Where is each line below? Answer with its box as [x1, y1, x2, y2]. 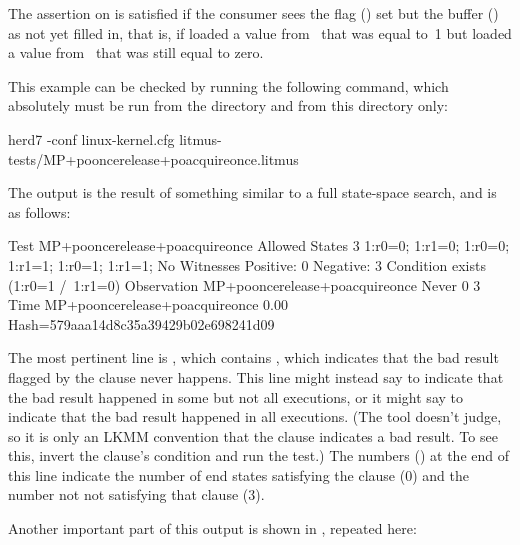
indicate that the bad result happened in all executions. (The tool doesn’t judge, [8, 406, 502, 427]
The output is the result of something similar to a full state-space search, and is [8, 182, 497, 203]
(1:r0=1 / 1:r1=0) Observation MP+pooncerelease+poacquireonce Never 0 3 [8, 274, 481, 295]
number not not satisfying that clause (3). [8, 484, 265, 505]
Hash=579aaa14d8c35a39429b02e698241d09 [8, 313, 275, 334]
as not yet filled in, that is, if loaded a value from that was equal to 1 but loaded [8, 22, 512, 43]
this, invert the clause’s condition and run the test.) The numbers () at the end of [8, 445, 510, 466]
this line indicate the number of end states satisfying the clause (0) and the [8, 464, 469, 485]
